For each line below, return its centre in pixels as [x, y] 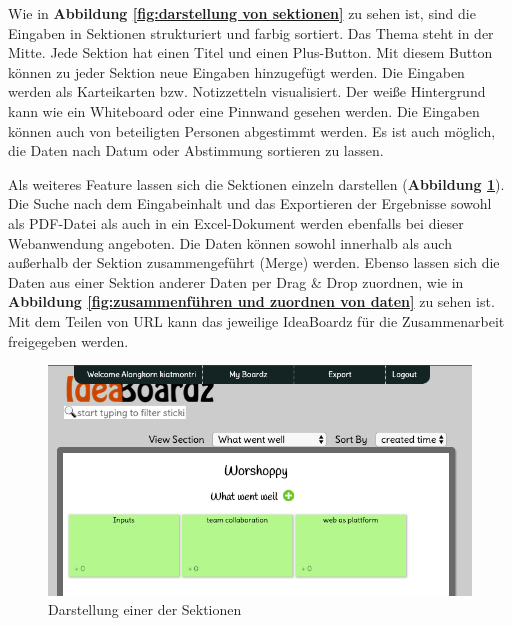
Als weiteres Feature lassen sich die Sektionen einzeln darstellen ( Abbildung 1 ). [256, 183]
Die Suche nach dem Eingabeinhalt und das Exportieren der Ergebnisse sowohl [250, 203]
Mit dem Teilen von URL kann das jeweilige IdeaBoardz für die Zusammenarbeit [256, 320]
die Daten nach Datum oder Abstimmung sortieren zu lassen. [196, 150]
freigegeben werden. [68, 340]
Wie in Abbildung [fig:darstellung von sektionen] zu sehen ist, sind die [242, 13]
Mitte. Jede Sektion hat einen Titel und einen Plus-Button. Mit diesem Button [250, 52]
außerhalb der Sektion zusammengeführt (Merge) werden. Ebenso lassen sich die [254, 262]
